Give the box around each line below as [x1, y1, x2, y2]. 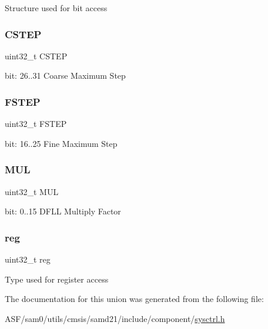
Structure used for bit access [5, 2, 108, 14]
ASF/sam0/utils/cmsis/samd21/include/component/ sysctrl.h [5, 312, 225, 324]
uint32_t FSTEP [5, 117, 67, 130]
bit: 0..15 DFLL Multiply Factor [5, 205, 121, 217]
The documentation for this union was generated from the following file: [5, 293, 264, 305]
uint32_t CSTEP [5, 49, 68, 62]
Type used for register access [5, 273, 109, 285]
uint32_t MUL [5, 185, 59, 197]
